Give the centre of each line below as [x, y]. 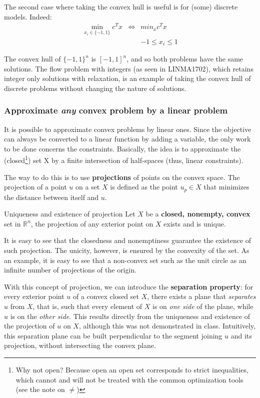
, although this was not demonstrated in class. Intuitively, [167, 326]
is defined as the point [144, 187]
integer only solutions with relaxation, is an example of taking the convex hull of [127, 78]
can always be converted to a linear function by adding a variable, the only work [127, 139]
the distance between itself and [51, 197]
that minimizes [226, 187]
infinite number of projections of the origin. [70, 270]
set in [12, 223]
